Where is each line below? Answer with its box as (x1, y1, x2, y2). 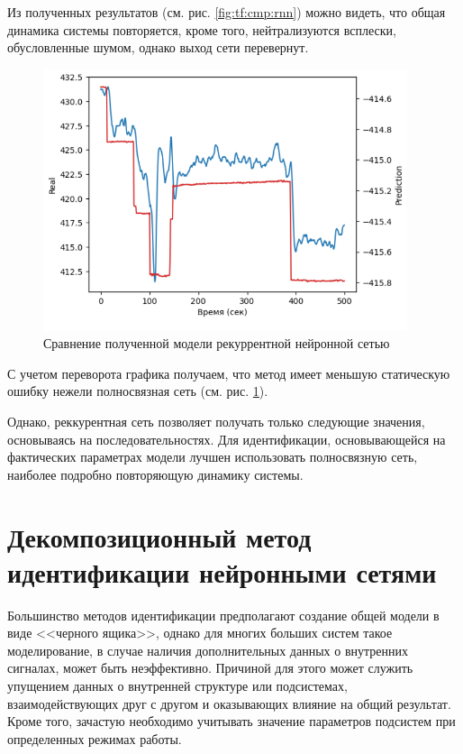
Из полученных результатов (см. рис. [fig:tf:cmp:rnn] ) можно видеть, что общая (7, 3, 446, 21)
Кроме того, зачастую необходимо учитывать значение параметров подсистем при (7, 712, 456, 731)
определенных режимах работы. (7, 729, 182, 748)
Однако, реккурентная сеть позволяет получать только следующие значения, (7, 412, 425, 431)
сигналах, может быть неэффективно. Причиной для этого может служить (7, 658, 413, 677)
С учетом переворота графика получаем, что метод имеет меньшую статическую (7, 363, 450, 382)
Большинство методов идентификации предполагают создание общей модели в (7, 605, 440, 624)
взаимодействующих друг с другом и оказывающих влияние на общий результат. (7, 694, 451, 713)
